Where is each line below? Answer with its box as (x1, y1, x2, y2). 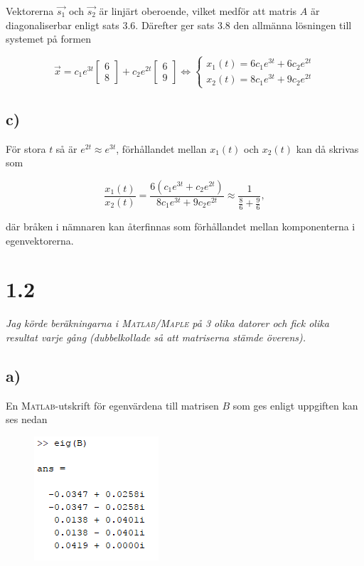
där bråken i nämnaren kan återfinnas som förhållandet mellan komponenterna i (6, 219, 355, 234)
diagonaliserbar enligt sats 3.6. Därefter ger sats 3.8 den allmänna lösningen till (6, 17, 352, 32)
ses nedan (6, 412, 48, 427)
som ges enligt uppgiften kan (232, 397, 358, 412)
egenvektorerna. (6, 233, 74, 247)
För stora (6, 141, 46, 156)
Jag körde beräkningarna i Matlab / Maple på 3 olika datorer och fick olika (6, 316, 329, 331)
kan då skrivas (296, 141, 359, 156)
